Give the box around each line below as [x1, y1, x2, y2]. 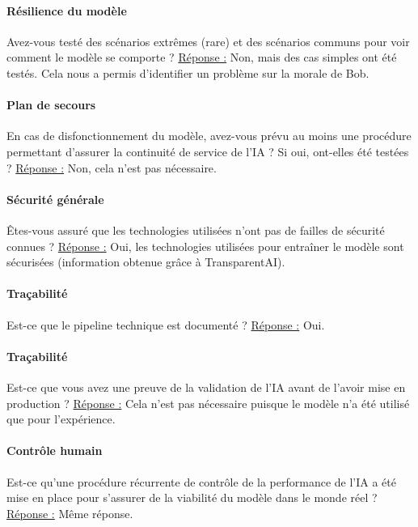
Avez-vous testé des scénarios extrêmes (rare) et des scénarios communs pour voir [6, 32, 410, 49]
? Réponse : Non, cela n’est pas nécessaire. [6, 159, 217, 176]
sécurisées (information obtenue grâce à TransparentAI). [6, 253, 285, 270]
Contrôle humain [6, 442, 103, 459]
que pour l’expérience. [6, 410, 116, 427]
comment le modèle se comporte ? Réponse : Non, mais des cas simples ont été [6, 49, 397, 66]
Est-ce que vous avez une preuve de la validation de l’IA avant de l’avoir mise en [6, 378, 406, 395]
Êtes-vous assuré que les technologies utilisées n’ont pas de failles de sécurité [6, 221, 385, 238]
